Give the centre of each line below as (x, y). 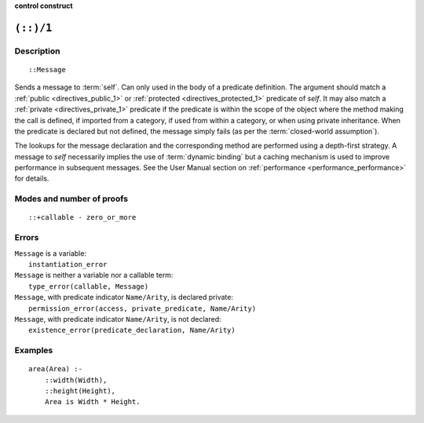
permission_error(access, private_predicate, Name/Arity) (143, 308)
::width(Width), (76, 380)
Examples (34, 351)
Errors (27, 238)
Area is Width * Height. (92, 402)
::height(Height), (80, 391)
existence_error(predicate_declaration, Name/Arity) (132, 330)
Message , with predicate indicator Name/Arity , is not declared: (118, 319)
